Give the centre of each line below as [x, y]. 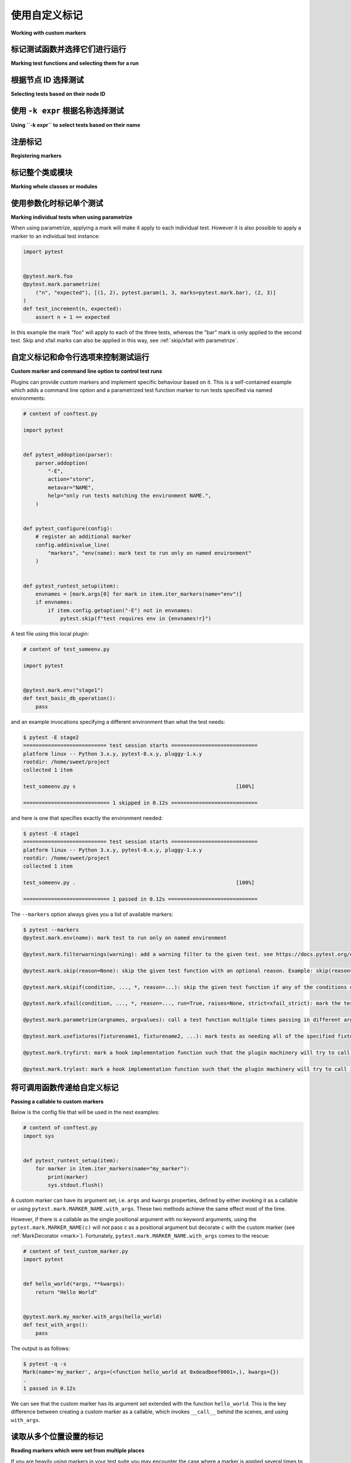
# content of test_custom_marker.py [76, 1251]
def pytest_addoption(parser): [68, 455]
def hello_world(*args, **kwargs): [74, 1284]
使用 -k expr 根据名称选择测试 [67, 111]
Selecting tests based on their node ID [58, 94]
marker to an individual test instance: [55, 236]
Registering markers [36, 156]
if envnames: [54, 602]
